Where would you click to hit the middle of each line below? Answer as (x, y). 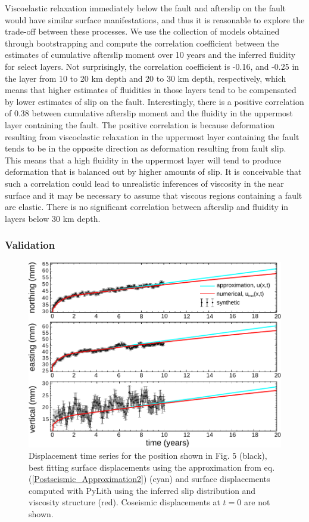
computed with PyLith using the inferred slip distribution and (142, 490)
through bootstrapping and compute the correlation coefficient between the (142, 43)
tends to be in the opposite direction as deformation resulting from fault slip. (146, 148)
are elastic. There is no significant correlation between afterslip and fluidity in (147, 207)
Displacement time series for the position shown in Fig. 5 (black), (148, 455)
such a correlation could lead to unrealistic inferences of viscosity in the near (144, 183)
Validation (30, 245)
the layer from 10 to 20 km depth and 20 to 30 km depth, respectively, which (146, 78)
